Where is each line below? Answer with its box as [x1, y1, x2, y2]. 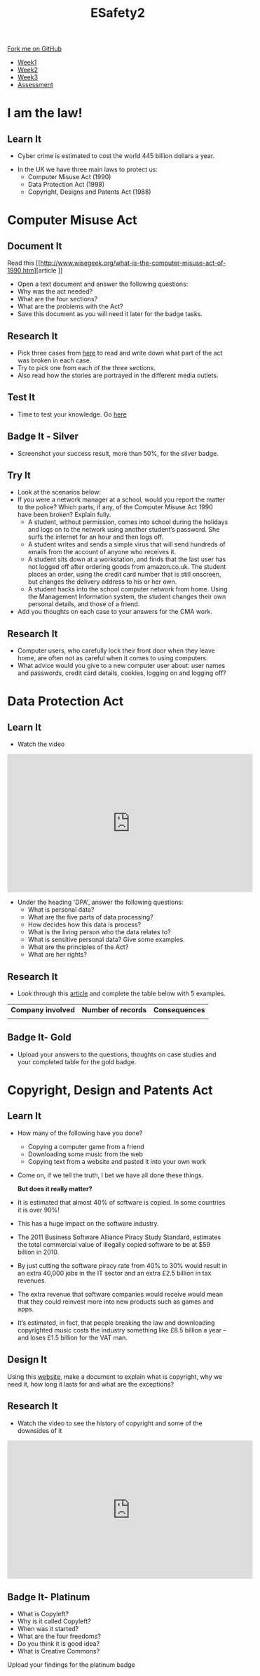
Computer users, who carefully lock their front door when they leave [17, 646, 215, 655]
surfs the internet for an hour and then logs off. [27, 532, 164, 542]
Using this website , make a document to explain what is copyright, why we [7, 1372, 223, 1381]
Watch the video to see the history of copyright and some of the [17, 1419, 203, 1427]
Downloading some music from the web [27, 1150, 144, 1158]
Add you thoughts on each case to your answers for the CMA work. [17, 608, 212, 616]
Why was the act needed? [17, 287, 93, 296]
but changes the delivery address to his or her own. [27, 577, 177, 586]
